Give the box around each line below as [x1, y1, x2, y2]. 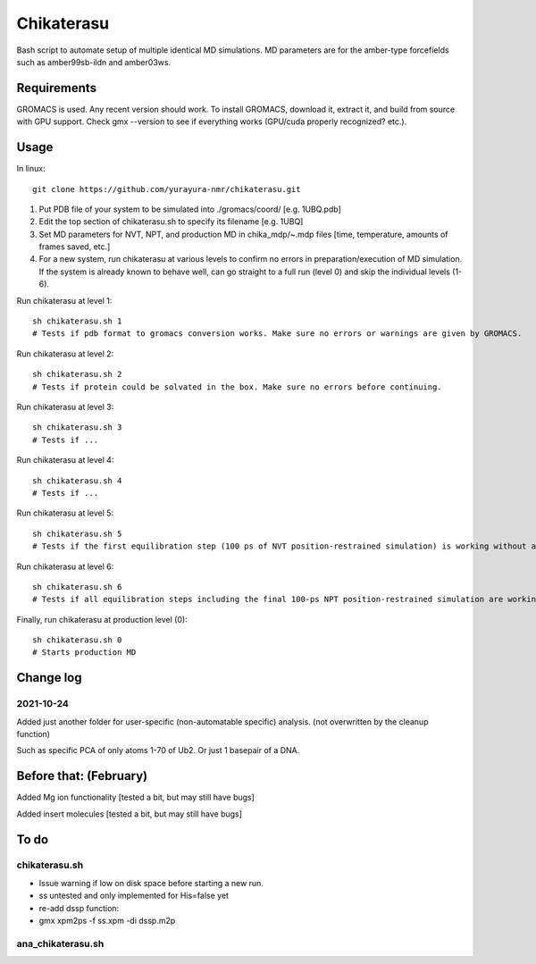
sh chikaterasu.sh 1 [32, 316, 122, 326]
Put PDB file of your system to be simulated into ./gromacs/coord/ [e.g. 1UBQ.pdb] [38, 204, 341, 214]
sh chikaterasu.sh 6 [32, 582, 122, 591]
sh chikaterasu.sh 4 [32, 475, 122, 486]
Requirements [16, 80, 97, 96]
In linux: [16, 163, 46, 174]
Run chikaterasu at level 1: [16, 295, 113, 306]
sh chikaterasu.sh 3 [32, 423, 122, 432]
